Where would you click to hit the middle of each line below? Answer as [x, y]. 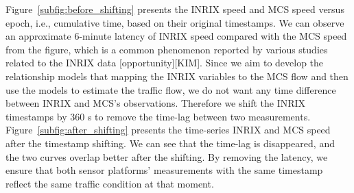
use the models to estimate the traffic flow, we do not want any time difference [171, 89]
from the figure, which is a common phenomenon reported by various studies [167, 49]
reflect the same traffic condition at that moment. [110, 183]
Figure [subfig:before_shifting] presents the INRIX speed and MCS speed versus [175, 9]
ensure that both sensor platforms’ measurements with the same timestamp [164, 170]
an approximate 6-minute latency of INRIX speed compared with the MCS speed [176, 36]
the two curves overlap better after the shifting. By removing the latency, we [167, 156]
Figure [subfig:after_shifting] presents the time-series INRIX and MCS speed [168, 130]
